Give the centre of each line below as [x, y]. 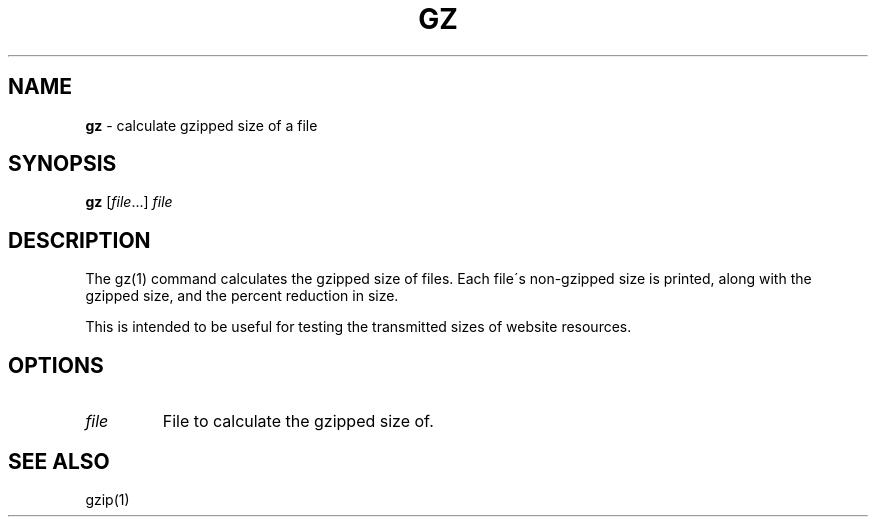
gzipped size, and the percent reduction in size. [242, 296]
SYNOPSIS [62, 164]
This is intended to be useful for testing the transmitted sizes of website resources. [358, 327]
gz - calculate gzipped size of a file [201, 125]
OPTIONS [56, 365]
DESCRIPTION [79, 240]
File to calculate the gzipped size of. [298, 421]
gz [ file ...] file [129, 202]
